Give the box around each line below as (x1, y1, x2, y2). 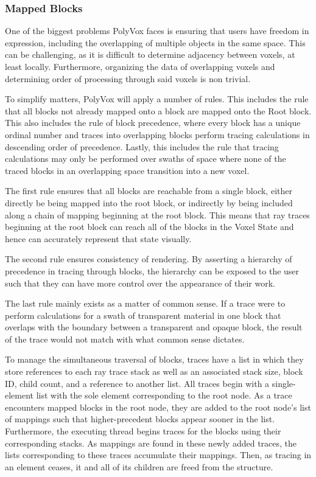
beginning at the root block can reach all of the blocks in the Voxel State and (5, 220, 294, 233)
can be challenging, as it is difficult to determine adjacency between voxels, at (5, 48, 295, 61)
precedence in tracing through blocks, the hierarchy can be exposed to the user (5, 264, 300, 277)
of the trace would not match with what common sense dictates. (5, 332, 245, 345)
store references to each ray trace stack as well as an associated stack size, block (5, 365, 303, 378)
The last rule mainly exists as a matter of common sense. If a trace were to (5, 297, 286, 310)
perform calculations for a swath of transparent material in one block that (5, 308, 281, 321)
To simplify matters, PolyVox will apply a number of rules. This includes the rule (5, 92, 309, 105)
